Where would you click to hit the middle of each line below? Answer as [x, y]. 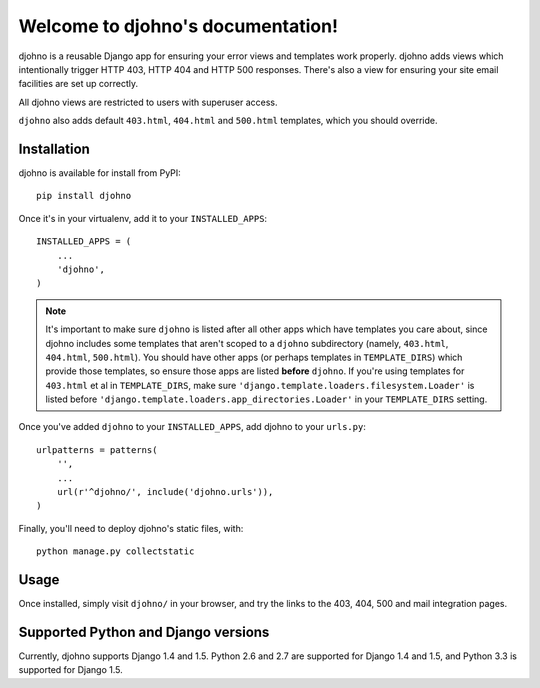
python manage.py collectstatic [115, 551]
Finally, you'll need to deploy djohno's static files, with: [131, 528]
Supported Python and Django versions [144, 631]
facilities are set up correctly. [78, 84]
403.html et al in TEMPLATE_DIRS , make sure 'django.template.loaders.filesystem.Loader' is [260, 385]
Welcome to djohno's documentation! [178, 26]
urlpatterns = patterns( [97, 449]
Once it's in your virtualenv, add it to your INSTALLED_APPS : [143, 218]
